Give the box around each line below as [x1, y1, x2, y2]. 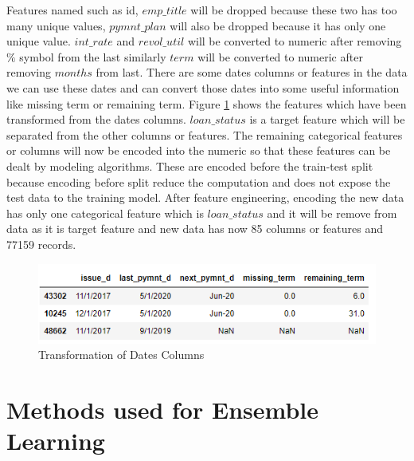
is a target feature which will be [249, 111, 405, 128]
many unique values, [6, 17, 106, 33]
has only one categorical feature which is [6, 204, 204, 221]
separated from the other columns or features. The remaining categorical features [6, 126, 403, 143]
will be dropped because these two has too [190, 2, 397, 18]
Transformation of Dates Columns [38, 346, 205, 363]
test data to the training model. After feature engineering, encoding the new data [6, 189, 404, 206]
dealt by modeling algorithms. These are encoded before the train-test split [6, 157, 373, 174]
